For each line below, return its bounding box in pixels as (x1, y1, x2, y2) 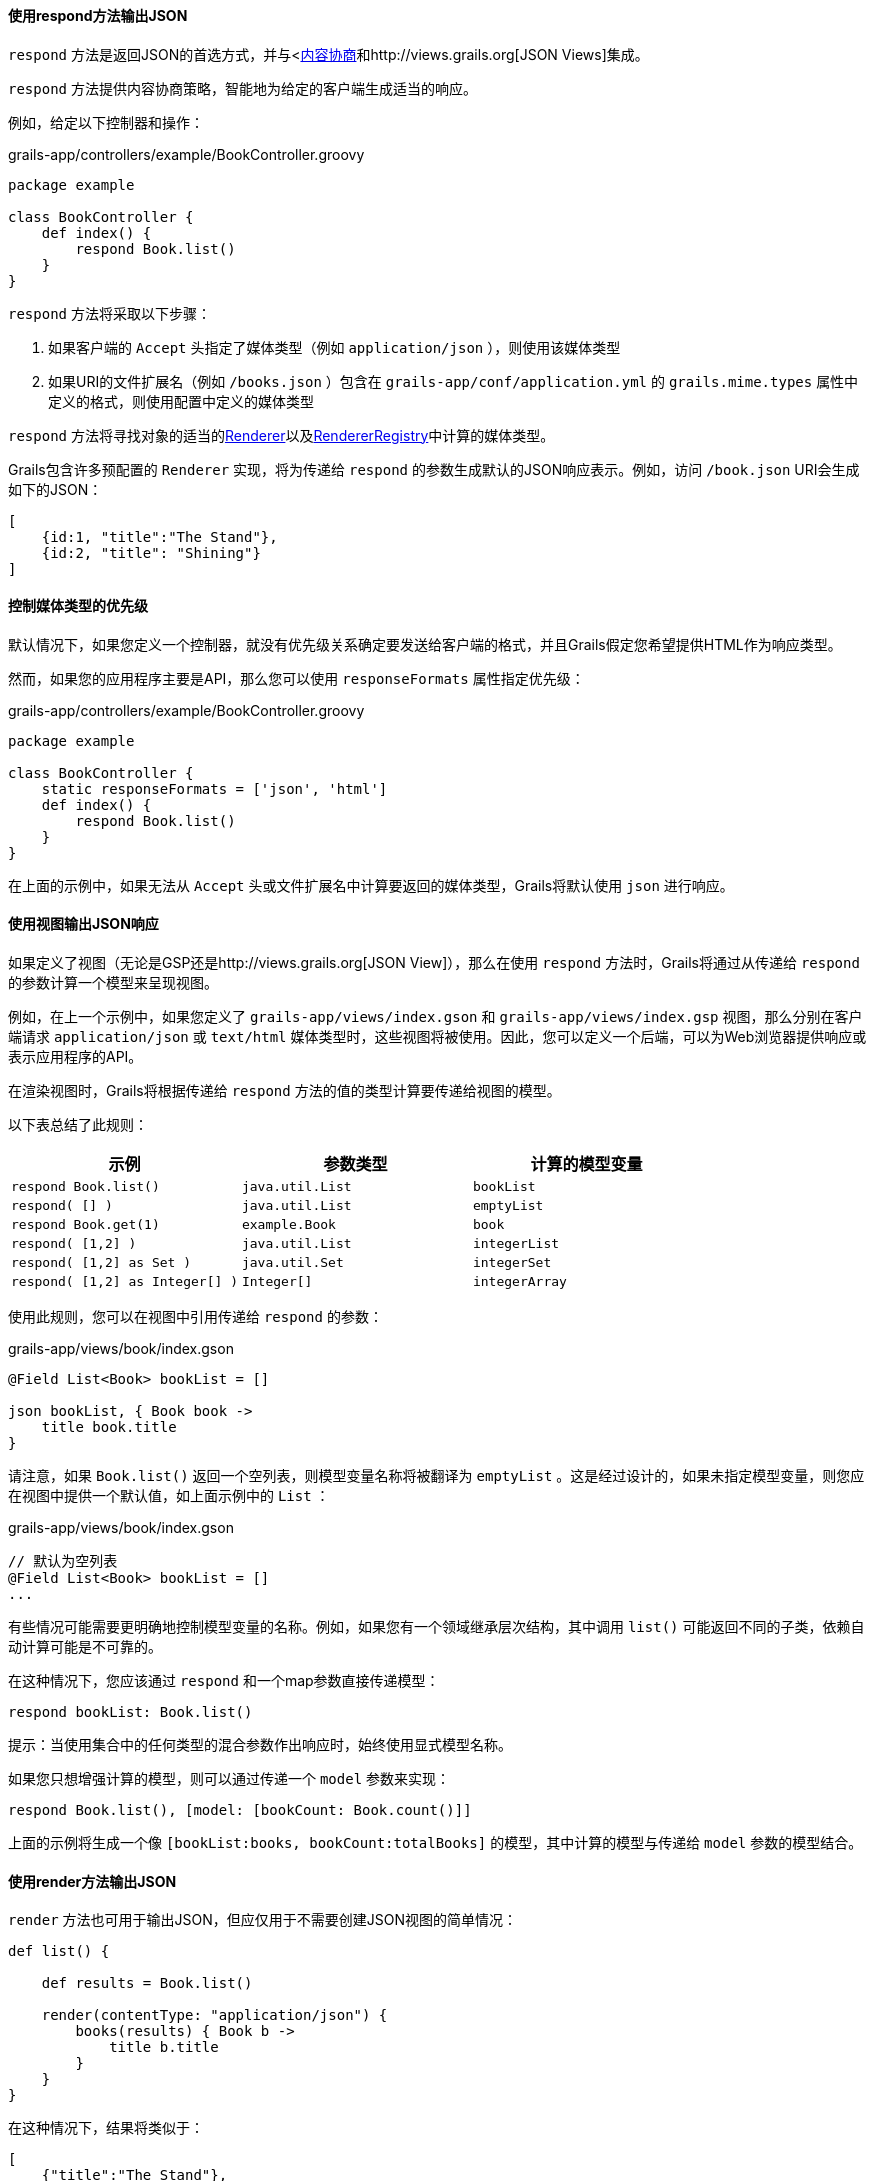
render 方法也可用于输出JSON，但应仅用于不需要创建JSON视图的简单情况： (8, 1911, 517, 1929)
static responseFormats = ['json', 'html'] (41, 780, 388, 797)
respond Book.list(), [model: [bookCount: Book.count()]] (8, 1802, 472, 1819)
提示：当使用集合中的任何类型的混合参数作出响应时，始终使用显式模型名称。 (8, 1736, 512, 1754)
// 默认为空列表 (8, 1553, 118, 1570)
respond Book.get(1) (11, 1217, 160, 1233)
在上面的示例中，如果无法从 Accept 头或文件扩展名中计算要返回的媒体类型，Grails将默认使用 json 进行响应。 (8, 876, 734, 894)
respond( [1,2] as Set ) (11, 1255, 192, 1271)
